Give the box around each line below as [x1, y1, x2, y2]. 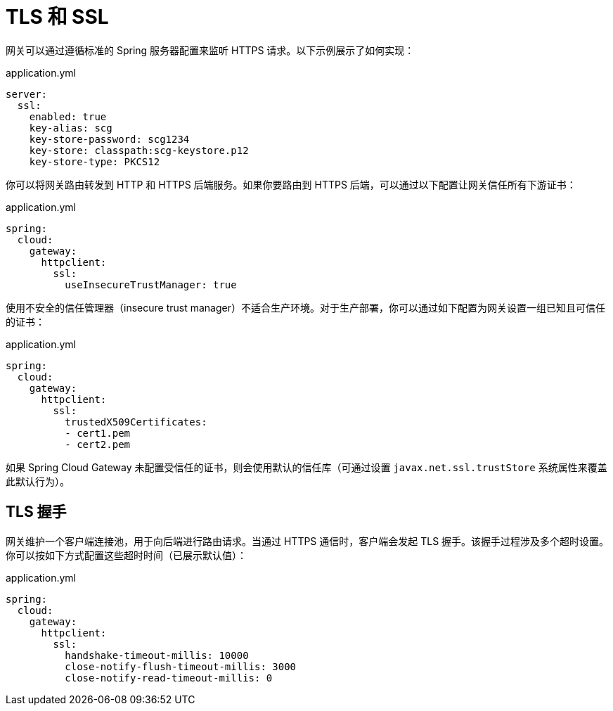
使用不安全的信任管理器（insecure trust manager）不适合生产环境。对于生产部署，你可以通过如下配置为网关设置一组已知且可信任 [6, 301, 605, 314]
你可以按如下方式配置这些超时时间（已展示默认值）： [6, 549, 247, 561]
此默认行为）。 [6, 475, 70, 487]
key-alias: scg [29, 122, 112, 134]
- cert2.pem [65, 438, 131, 450]
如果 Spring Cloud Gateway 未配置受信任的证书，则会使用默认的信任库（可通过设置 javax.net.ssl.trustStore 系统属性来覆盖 [6, 461, 607, 473]
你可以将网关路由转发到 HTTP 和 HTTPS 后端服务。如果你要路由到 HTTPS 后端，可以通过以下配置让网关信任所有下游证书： [6, 178, 576, 191]
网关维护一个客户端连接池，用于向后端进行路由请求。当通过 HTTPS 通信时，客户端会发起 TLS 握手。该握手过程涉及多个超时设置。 [6, 534, 609, 547]
